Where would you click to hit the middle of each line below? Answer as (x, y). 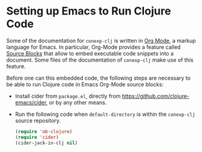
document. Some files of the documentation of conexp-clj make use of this (100, 60)
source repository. (38, 120)
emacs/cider (31, 102)
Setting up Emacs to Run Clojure (89, 11)
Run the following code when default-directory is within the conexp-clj (105, 114)
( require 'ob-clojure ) (44, 131)
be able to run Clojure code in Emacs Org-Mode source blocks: (85, 84)
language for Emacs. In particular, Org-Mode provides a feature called (93, 47)
